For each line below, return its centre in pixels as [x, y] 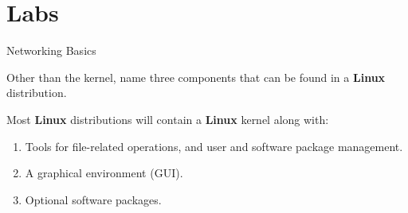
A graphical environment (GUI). [104, 173]
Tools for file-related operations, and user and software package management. [214, 146]
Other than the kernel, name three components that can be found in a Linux [196, 77]
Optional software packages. [93, 199]
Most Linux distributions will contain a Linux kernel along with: [168, 119]
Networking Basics [51, 50]
